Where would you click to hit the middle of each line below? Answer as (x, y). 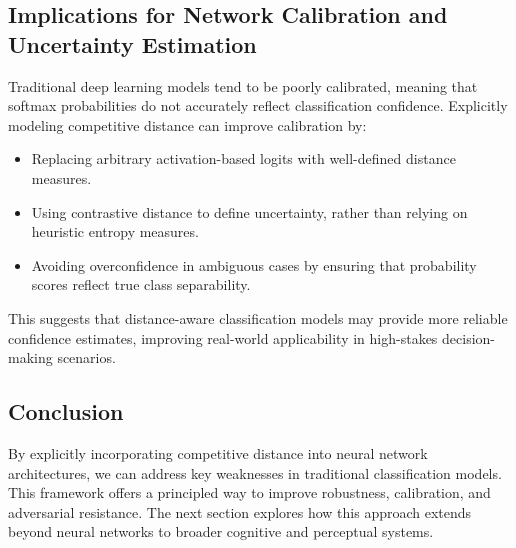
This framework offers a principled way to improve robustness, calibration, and (249, 492)
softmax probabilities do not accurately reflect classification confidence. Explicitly (258, 105)
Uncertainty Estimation (132, 43)
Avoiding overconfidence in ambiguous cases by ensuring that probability (254, 264)
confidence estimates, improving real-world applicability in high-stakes (223, 337)
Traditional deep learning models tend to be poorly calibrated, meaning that (243, 85)
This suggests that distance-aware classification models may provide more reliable (258, 317)
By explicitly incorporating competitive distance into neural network (218, 452)
